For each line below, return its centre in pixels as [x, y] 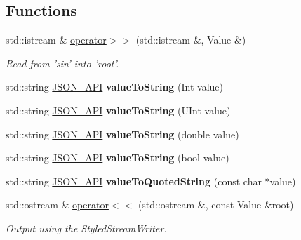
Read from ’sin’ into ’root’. [62, 63]
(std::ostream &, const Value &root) [216, 205]
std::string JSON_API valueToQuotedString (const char [134, 181]
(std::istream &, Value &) [191, 40]
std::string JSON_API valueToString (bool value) [118, 158]
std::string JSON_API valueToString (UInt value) [118, 110]
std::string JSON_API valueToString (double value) [122, 134]
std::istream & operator [56, 40]
